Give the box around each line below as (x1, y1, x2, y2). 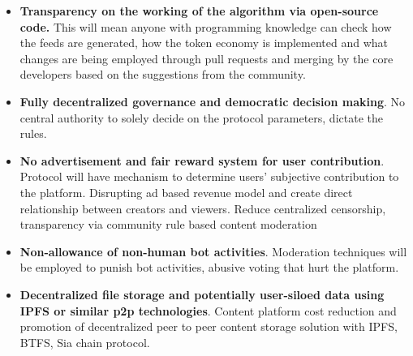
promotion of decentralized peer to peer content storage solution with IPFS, (19, 318, 398, 335)
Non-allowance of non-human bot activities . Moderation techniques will (19, 242, 407, 259)
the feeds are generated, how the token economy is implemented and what (19, 34, 389, 51)
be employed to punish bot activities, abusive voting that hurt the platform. (19, 259, 399, 276)
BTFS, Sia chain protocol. (19, 333, 150, 350)
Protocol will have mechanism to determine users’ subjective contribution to (19, 168, 399, 185)
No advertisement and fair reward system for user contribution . (19, 152, 385, 169)
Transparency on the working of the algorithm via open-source (19, 2, 379, 19)
